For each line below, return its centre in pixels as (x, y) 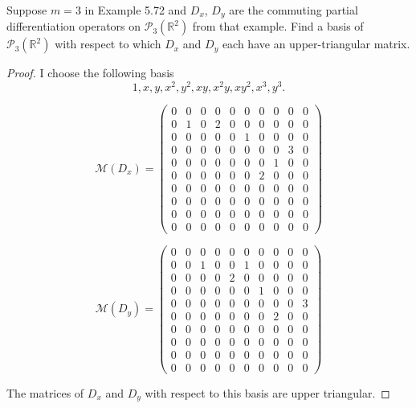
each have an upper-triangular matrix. (316, 44)
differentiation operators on (74, 26)
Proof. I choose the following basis (90, 73)
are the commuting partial (294, 10)
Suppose (27, 10)
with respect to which (108, 44)
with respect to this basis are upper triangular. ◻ (267, 392)
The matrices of (45, 392)
